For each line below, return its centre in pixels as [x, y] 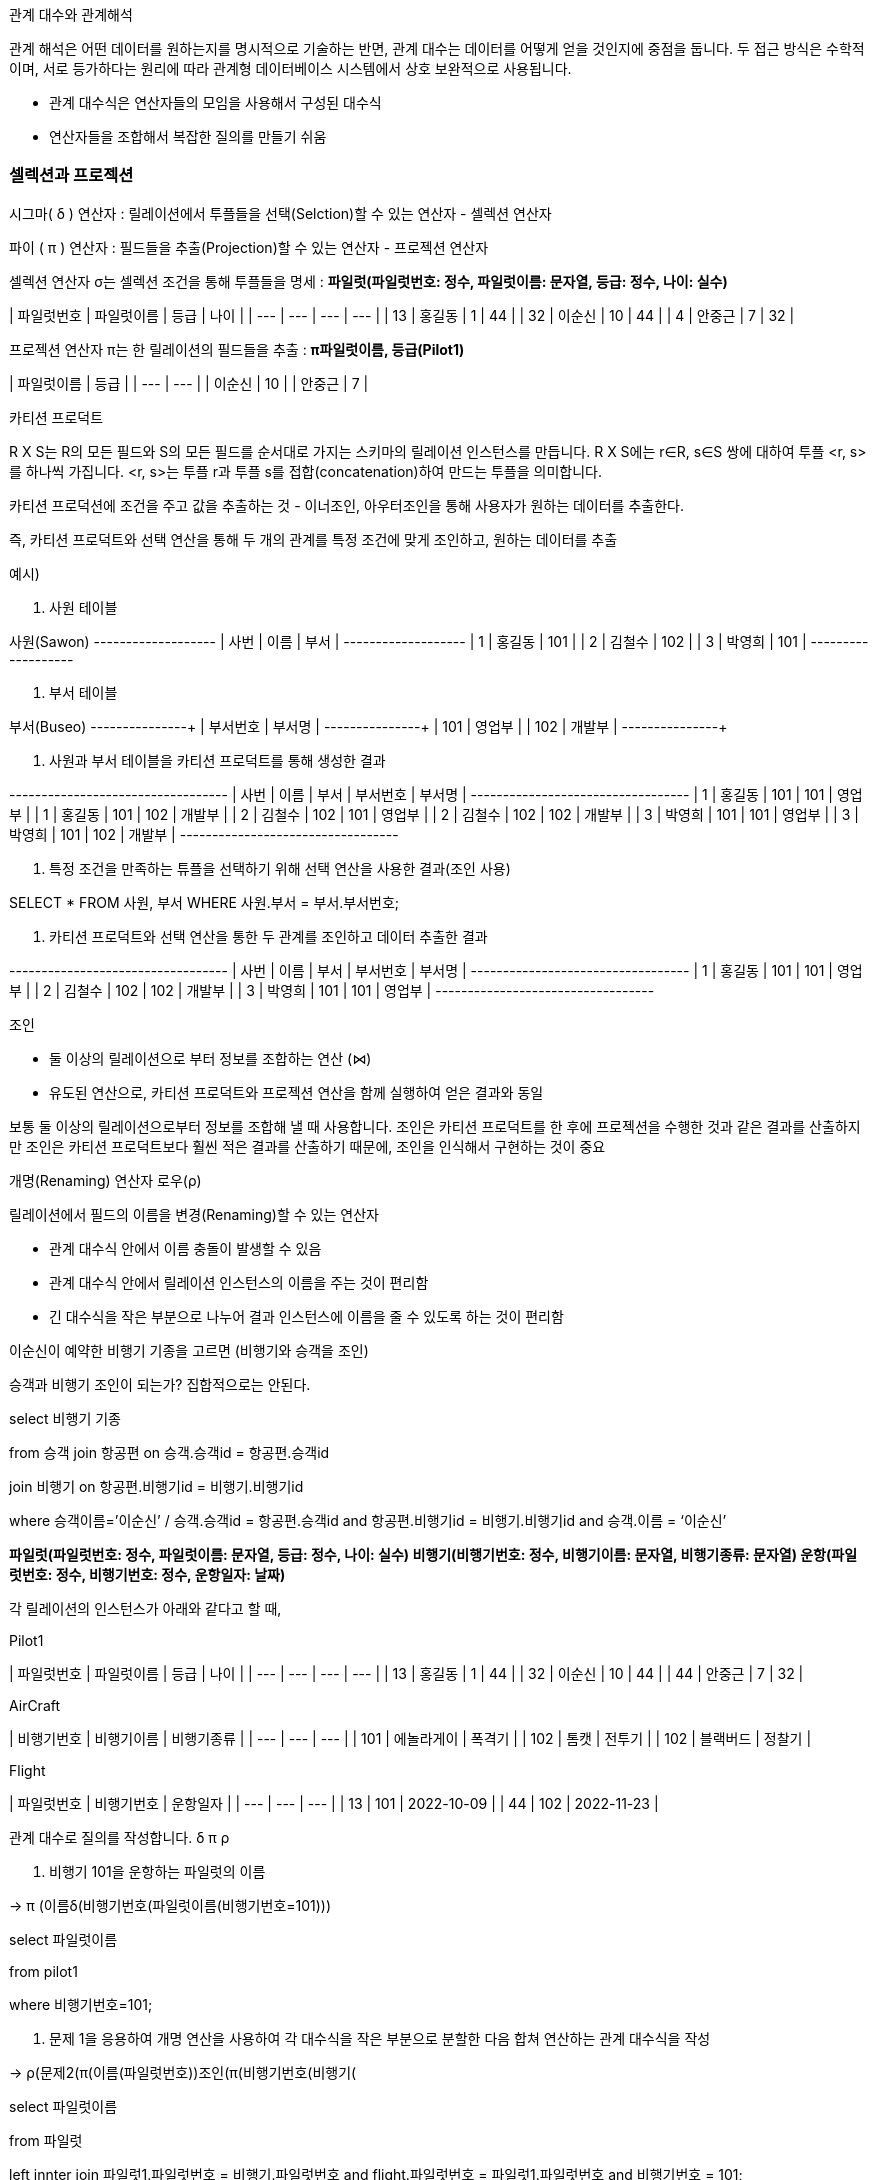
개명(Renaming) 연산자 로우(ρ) [105, 1180]
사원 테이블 [83, 607]
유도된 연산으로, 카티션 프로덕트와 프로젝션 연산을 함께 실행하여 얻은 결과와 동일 [296, 1092]
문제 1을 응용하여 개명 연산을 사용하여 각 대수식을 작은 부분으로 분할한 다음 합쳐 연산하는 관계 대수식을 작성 [380, 2038]
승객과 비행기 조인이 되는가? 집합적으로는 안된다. [160, 1384]
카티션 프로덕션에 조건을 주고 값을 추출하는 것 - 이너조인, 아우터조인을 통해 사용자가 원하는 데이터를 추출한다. [346, 505]
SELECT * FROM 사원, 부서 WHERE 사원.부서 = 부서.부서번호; [204, 902]
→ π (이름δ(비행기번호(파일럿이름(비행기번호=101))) [170, 1905]
